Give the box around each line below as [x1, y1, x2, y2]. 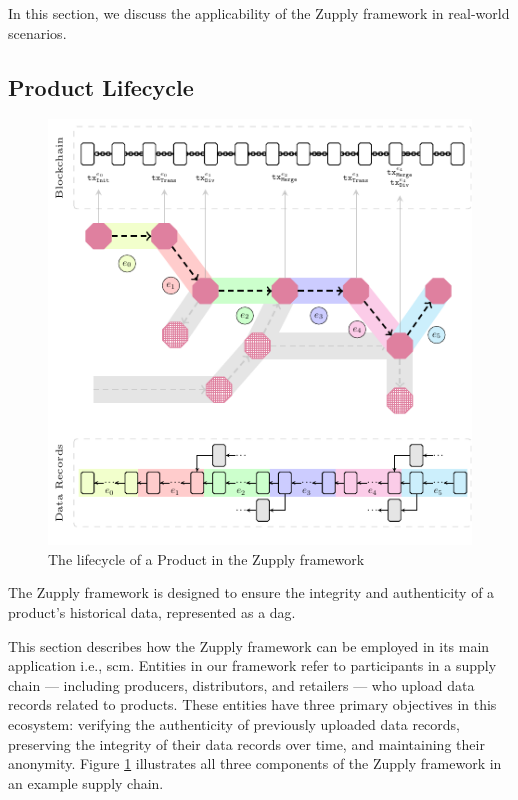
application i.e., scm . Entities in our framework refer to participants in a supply [8, 655, 497, 676]
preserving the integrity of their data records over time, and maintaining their [8, 733, 485, 754]
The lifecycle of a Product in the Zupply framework [48, 548, 365, 569]
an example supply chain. [8, 772, 164, 793]
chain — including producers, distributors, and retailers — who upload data [8, 674, 475, 695]
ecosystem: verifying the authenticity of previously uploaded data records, [8, 713, 460, 734]
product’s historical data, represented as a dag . [8, 602, 296, 623]
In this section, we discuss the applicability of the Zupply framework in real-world [8, 3, 510, 23]
